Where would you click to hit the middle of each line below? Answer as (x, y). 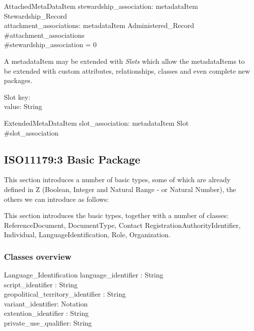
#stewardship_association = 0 (50, 44)
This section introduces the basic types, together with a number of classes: (116, 215)
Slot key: (17, 97)
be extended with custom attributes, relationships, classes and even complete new (127, 70)
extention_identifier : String (47, 313)
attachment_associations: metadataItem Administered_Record (99, 25)
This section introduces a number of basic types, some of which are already (117, 179)
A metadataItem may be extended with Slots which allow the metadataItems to (125, 61)
